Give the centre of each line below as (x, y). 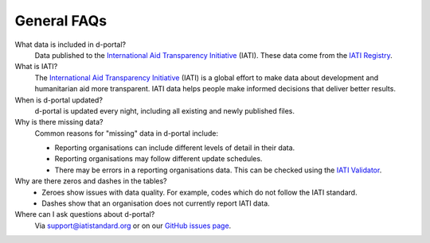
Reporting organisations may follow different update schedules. (158, 159)
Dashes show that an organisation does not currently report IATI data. (156, 203)
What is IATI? (36, 67)
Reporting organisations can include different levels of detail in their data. (175, 148)
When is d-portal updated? (59, 100)
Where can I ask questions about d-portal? (85, 214)
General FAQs (61, 21)
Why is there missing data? (59, 122)
